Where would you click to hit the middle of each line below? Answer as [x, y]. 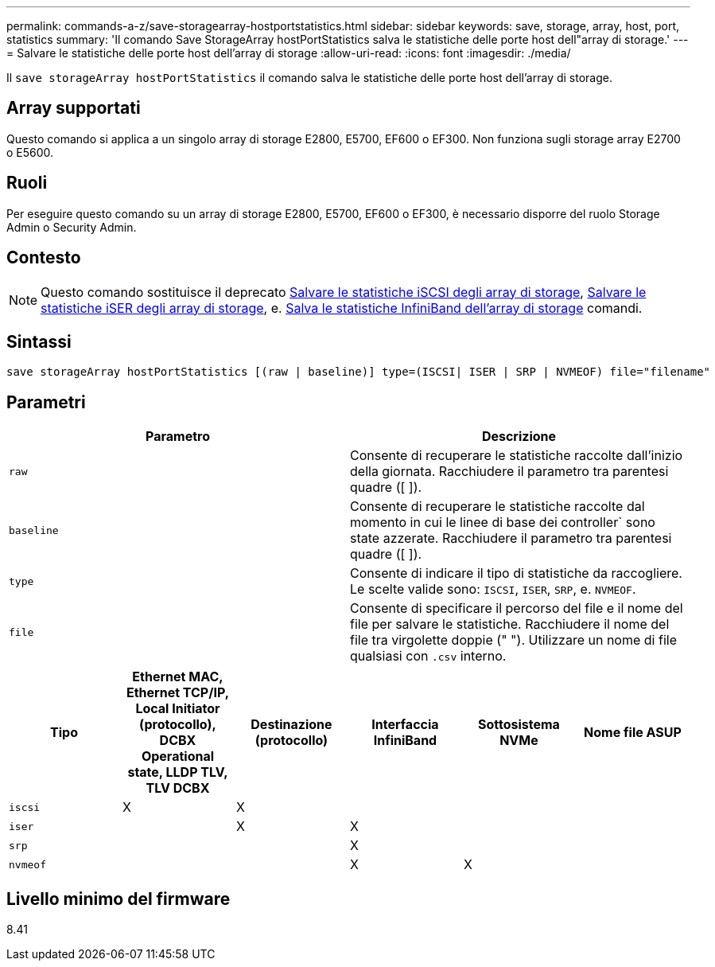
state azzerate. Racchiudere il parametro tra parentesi [511, 538]
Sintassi [39, 341]
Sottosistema [519, 725]
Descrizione [519, 437]
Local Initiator [178, 709]
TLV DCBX [178, 788]
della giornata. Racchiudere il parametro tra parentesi [509, 472]
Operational [178, 756]
